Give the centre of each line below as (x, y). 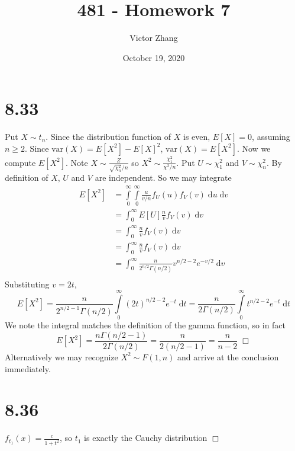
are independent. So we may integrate (163, 177)
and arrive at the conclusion (228, 356)
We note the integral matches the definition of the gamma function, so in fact (145, 325)
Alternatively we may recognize (61, 356)
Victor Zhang (154, 38)
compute (20, 162)
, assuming (271, 137)
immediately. (28, 368)
